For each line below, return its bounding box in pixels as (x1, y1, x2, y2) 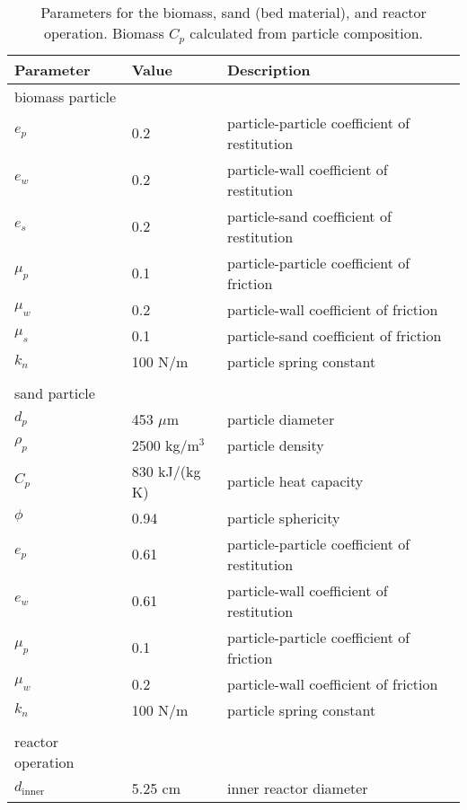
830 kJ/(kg (131, 460, 201, 481)
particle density (227, 434, 324, 455)
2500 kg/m (131, 434, 199, 455)
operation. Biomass (43, 22, 164, 43)
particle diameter (227, 408, 335, 429)
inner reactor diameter (227, 777, 368, 798)
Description (227, 58, 311, 80)
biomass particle (14, 85, 117, 107)
